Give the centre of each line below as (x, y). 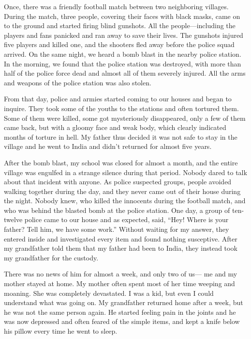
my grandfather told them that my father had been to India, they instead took (121, 248)
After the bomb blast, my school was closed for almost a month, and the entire (121, 162)
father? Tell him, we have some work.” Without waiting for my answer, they (117, 229)
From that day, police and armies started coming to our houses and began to (118, 99)
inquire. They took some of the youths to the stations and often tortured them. (121, 108)
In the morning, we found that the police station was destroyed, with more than (123, 63)
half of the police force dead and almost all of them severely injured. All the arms (125, 73)
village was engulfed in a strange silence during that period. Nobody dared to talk (125, 172)
